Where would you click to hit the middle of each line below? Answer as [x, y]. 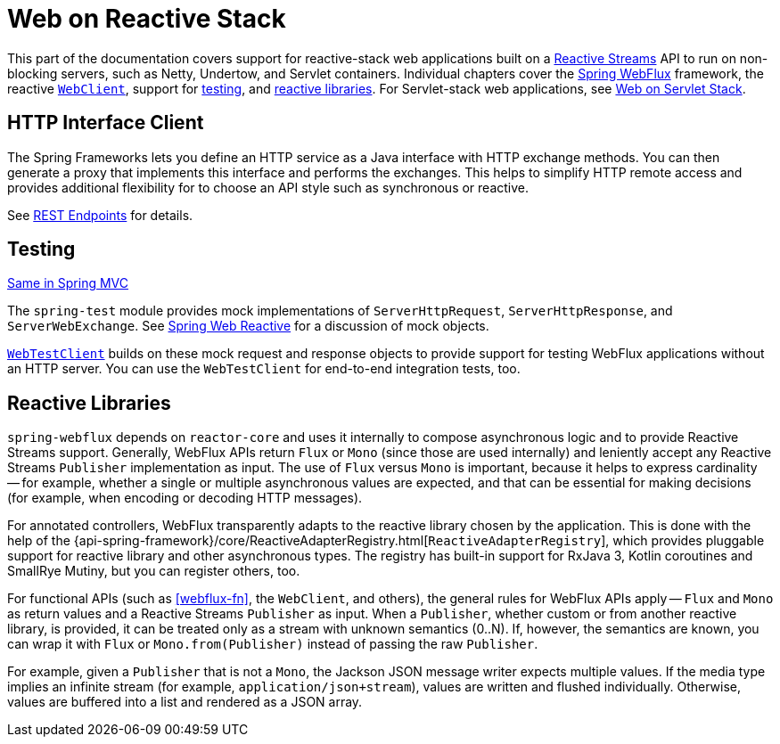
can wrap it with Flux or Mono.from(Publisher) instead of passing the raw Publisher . [273, 644]
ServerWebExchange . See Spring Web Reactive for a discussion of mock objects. [248, 326]
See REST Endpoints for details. [100, 215]
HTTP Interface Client [106, 123]
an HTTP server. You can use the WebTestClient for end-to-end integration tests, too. [264, 369]
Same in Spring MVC [68, 283]
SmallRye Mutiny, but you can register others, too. [154, 571]
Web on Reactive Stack [147, 19]
